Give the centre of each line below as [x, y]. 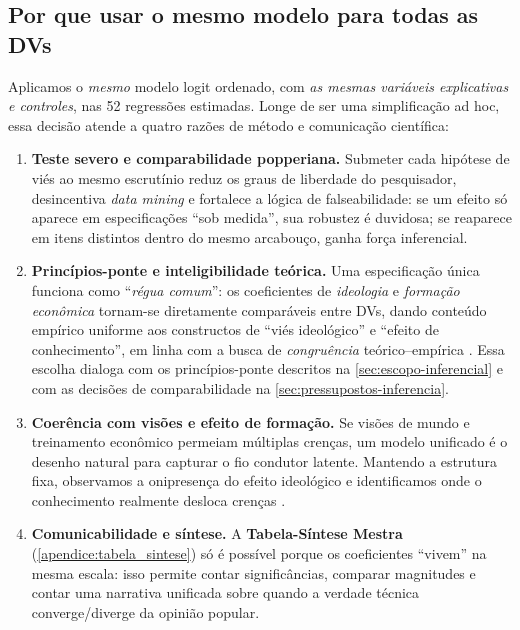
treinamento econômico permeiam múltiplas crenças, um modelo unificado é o [269, 441]
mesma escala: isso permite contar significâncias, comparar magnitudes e [253, 572]
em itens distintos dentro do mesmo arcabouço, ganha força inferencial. [249, 236]
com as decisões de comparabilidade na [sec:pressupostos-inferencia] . [240, 387]
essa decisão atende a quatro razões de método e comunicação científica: [228, 124]
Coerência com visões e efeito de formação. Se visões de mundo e [250, 421]
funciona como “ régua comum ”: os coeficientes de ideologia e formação [245, 289]
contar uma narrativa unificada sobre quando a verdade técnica [225, 592]
